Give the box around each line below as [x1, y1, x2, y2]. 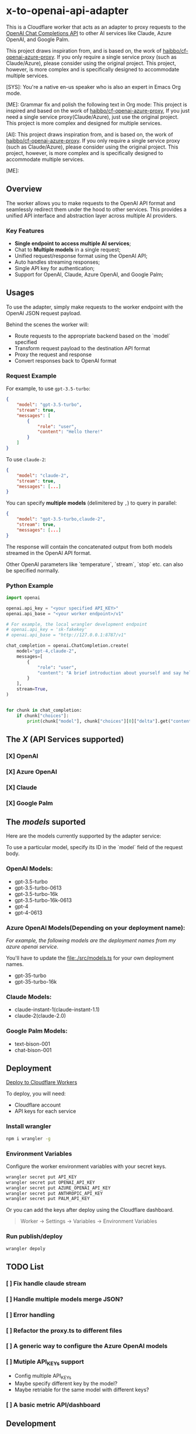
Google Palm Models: [6, 1027, 68, 1035]
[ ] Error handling [6, 1311, 55, 1319]
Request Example [6, 371, 57, 380]
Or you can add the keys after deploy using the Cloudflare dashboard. [6, 1207, 174, 1214]
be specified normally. [6, 567, 60, 574]
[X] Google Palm [6, 799, 54, 807]
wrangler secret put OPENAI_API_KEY [6, 1180, 95, 1185]
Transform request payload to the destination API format [14, 344, 150, 351]
